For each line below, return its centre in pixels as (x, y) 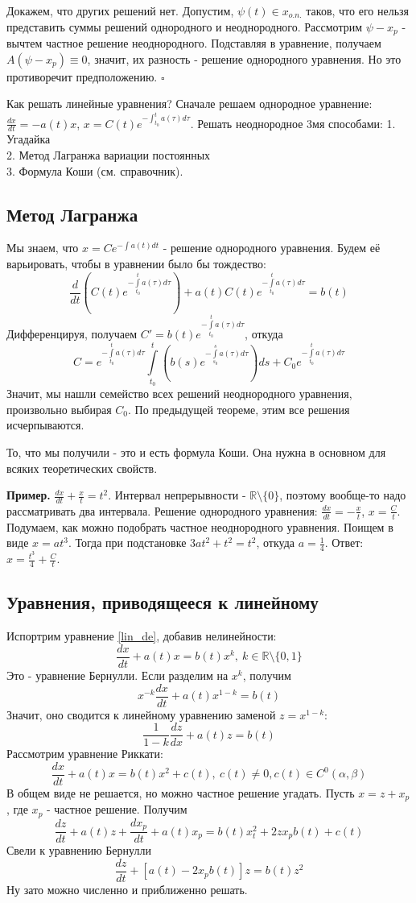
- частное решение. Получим (117, 809)
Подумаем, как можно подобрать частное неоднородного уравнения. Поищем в (200, 526)
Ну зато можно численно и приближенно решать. (127, 889)
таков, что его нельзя (357, 10)
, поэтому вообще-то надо (343, 495)
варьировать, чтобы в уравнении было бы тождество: (137, 263)
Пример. (29, 495)
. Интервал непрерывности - (177, 495)
